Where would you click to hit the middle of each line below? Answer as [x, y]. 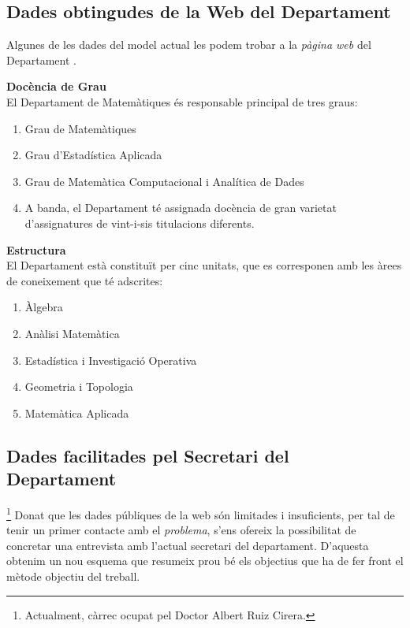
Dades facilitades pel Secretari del [148, 455]
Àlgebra [44, 307]
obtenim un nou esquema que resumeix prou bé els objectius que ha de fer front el [205, 561]
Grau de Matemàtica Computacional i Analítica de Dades [164, 181]
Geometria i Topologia [79, 386]
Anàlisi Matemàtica [72, 333]
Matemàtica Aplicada [77, 412]
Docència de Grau [56, 86]
